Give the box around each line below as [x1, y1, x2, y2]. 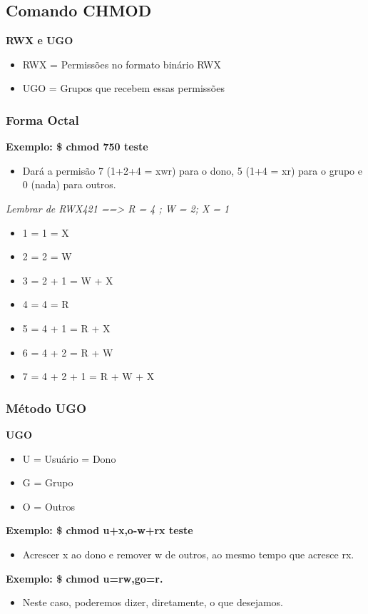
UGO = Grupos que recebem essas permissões [22, 81, 225, 96]
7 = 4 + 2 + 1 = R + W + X [22, 369, 155, 384]
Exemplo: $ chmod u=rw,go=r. [6, 570, 163, 585]
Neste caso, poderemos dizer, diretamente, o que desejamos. [22, 595, 284, 610]
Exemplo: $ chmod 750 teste [6, 139, 148, 154]
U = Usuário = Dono [22, 451, 116, 466]
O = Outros [22, 498, 76, 513]
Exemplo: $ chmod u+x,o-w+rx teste [6, 523, 193, 538]
